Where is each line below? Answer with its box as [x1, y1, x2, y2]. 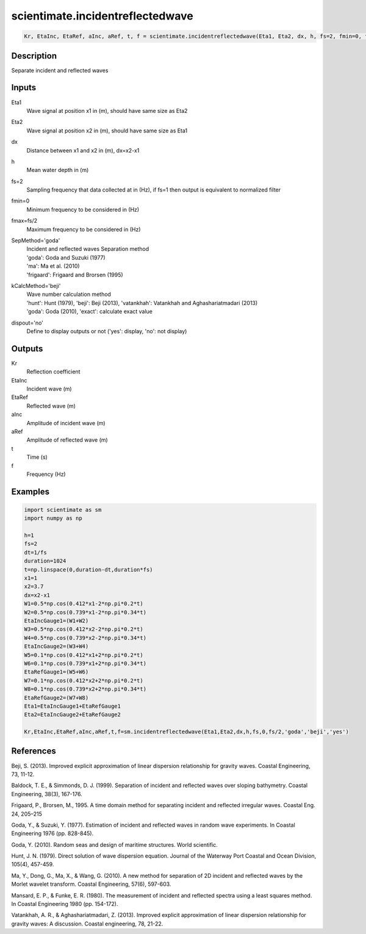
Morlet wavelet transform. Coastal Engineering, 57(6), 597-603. [11, 880, 171, 888]
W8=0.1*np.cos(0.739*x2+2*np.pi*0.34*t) [24, 686, 146, 692]
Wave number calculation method [26, 290, 111, 298]
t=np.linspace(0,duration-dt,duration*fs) [24, 566, 153, 573]
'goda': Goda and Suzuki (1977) [26, 254, 106, 261]
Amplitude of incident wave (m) [26, 419, 106, 426]
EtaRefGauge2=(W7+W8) [24, 694, 89, 701]
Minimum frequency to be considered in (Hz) [26, 206, 140, 213]
